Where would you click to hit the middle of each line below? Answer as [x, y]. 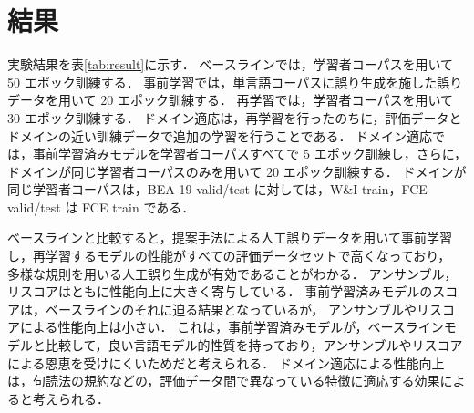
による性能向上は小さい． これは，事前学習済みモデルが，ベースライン [232, 327]
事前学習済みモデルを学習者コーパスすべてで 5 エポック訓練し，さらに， [249, 154]
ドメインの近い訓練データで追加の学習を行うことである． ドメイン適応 [220, 135]
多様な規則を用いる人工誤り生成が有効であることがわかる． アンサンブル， [232, 273]
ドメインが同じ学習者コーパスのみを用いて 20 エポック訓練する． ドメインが [237, 171]
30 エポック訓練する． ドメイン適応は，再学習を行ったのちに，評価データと [235, 117]
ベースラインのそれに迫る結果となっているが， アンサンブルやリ [237, 309]
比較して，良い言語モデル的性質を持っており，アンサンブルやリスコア [254, 345]
